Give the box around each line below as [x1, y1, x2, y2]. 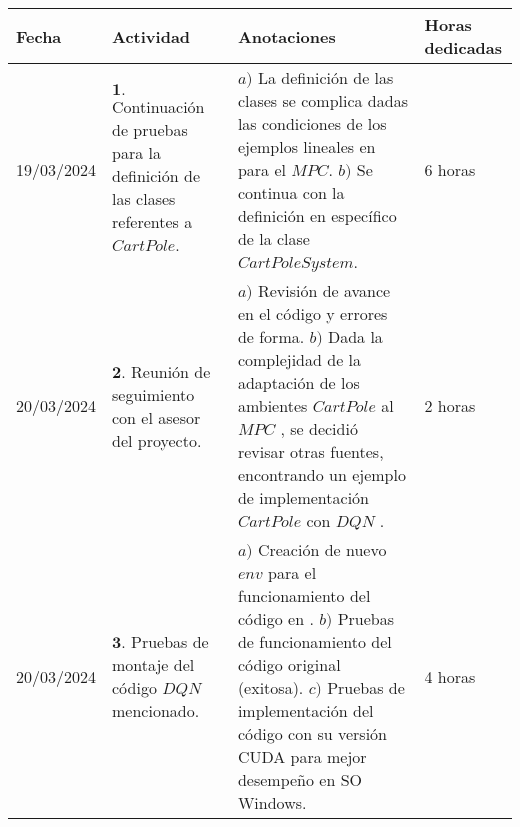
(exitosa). [237, 676, 304, 699]
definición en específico [237, 204, 397, 227]
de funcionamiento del [237, 630, 392, 653]
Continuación [112, 94, 205, 118]
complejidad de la [237, 348, 362, 371]
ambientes [237, 394, 308, 417]
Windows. [237, 791, 307, 814]
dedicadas [424, 36, 503, 59]
